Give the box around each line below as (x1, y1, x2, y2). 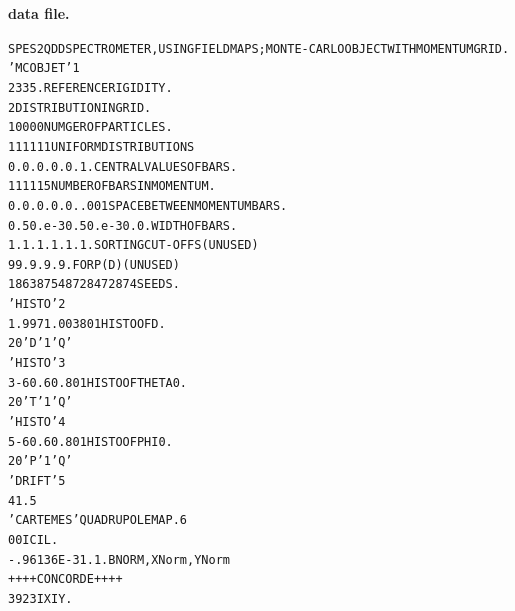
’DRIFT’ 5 (8, 474, 66, 489)
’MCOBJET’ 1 (8, 61, 80, 76)
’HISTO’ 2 (8, 297, 66, 312)
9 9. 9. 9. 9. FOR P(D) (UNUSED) (8, 257, 180, 272)
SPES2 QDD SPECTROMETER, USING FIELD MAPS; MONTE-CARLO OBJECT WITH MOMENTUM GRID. (8, 41, 510, 56)
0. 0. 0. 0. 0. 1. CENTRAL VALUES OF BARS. (8, 159, 238, 174)
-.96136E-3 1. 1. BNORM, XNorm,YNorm (8, 552, 230, 567)
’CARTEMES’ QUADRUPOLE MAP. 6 (8, 513, 187, 528)
